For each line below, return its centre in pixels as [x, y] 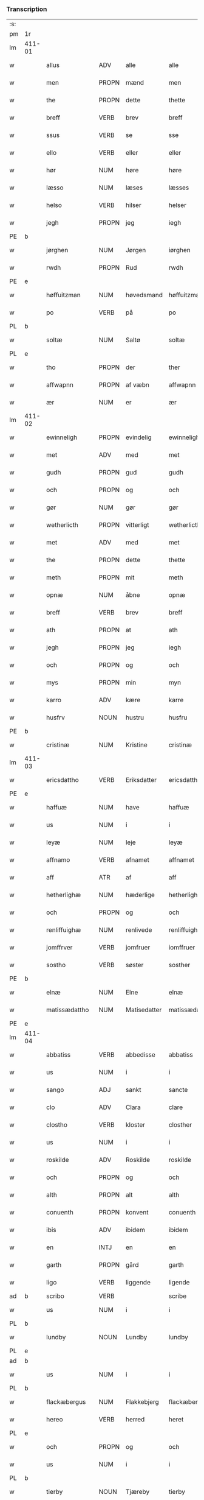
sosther [179, 965]
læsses [179, 188]
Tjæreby [138, 1492]
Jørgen [136, 250]
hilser [133, 205]
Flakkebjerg [142, 1402]
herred [135, 1420]
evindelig [138, 437]
